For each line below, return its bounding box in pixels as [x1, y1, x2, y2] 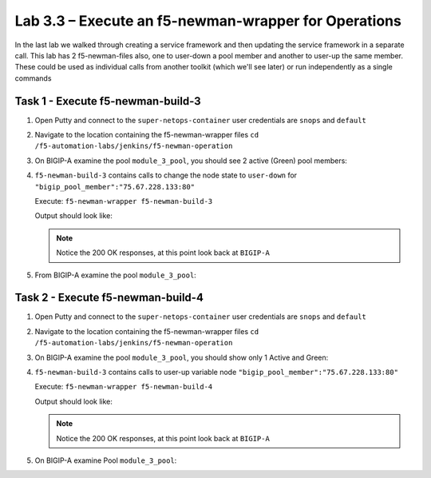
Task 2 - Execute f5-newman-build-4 [14, 291, 204, 305]
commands [14, 73, 52, 83]
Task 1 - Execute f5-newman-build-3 [14, 94, 201, 108]
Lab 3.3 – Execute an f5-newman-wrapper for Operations [14, 12, 402, 30]
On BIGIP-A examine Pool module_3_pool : [34, 456, 177, 465]
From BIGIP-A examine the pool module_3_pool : [34, 270, 197, 280]
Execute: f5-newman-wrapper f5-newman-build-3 [34, 196, 213, 205]
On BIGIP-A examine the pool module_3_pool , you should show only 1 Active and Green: [34, 353, 329, 362]
